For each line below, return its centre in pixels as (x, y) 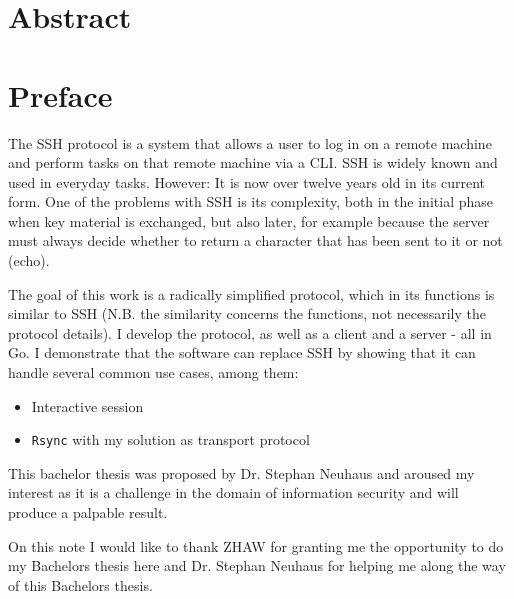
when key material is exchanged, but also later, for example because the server (249, 220)
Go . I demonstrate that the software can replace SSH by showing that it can (242, 352)
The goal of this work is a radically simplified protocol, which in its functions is (251, 293)
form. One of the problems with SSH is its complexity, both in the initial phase (250, 201)
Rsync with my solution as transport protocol (170, 439)
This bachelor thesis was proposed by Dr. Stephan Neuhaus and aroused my (241, 472)
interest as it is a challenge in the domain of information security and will (233, 492)
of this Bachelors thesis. (80, 584)
